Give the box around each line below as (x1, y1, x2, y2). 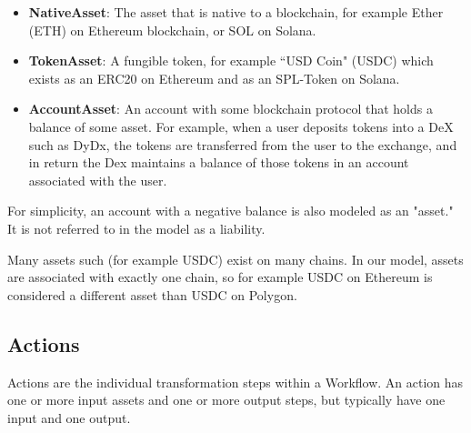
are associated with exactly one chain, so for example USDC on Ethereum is (7, 267, 433, 287)
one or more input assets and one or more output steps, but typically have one (7, 390, 446, 409)
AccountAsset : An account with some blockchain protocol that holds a (28, 99, 433, 118)
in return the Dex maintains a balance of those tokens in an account (28, 153, 409, 172)
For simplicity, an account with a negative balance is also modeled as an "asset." (7, 201, 454, 220)
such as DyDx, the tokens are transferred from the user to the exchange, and (28, 135, 457, 154)
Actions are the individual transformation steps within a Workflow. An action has (7, 372, 464, 391)
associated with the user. (28, 170, 167, 189)
